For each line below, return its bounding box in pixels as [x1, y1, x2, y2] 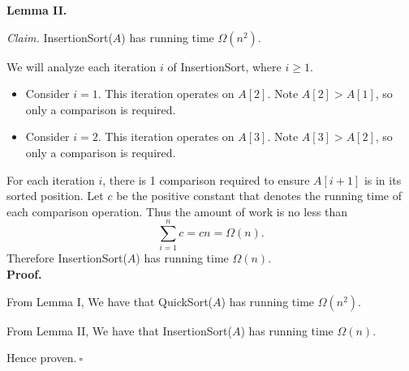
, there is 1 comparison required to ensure [102, 171, 310, 188]
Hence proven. [6, 349, 77, 366]
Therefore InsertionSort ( [6, 249, 127, 267]
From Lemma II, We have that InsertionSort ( [6, 322, 232, 339]
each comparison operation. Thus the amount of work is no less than [6, 203, 348, 220]
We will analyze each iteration [6, 58, 157, 75]
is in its [364, 171, 402, 188]
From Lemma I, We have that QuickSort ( [6, 292, 213, 309]
